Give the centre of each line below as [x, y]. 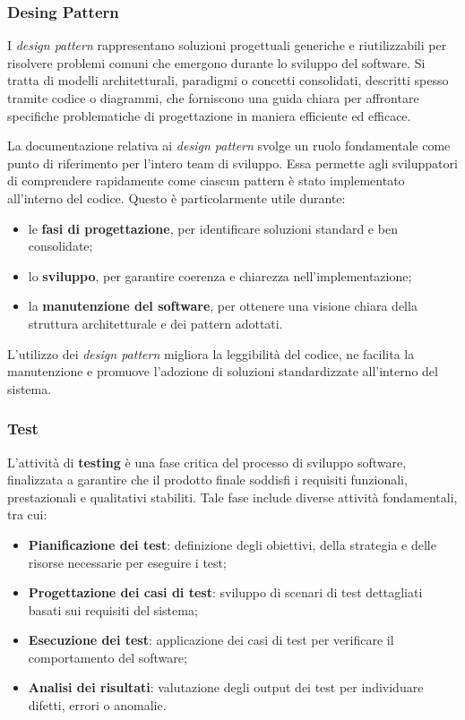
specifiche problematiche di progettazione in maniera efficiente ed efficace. [209, 115]
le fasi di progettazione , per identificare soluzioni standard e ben [213, 228]
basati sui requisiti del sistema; [113, 609]
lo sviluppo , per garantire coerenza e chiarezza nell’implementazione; [220, 275]
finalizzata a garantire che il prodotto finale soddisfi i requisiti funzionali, [207, 480]
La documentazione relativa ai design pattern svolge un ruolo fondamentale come [229, 146]
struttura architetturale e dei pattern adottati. [155, 323]
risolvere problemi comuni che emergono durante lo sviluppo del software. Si [216, 62]
